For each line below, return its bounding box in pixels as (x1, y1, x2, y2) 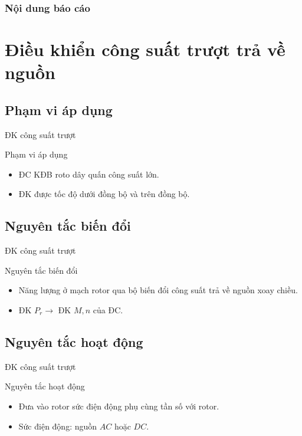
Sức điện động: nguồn (18, 419, 97, 432)
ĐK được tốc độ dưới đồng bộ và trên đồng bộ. (18, 188, 190, 200)
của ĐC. (93, 303, 123, 316)
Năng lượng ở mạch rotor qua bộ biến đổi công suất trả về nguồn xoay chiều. (18, 284, 298, 296)
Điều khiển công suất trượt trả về (5, 37, 285, 61)
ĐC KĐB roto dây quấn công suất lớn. (18, 168, 159, 180)
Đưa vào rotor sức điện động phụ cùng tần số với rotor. (18, 399, 219, 412)
